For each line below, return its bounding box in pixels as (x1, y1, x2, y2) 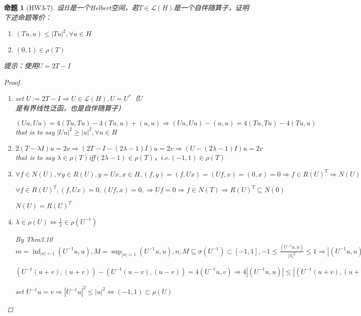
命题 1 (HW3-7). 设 (4, 2, 64, 12)
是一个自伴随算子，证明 (174, 2, 249, 12)
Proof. (4, 77, 22, 87)
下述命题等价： (4, 12, 52, 22)
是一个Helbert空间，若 (69, 2, 139, 12)
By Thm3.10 (15, 234, 53, 244)
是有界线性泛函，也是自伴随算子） (15, 102, 125, 113)
